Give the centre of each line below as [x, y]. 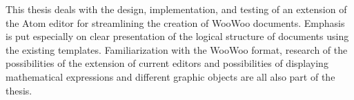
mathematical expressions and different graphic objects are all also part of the [170, 76]
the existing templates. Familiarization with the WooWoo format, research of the [177, 49]
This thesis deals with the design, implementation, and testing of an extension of [176, 9]
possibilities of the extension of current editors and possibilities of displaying [167, 63]
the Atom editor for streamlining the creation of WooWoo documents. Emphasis [175, 22]
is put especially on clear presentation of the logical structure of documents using [177, 36]
